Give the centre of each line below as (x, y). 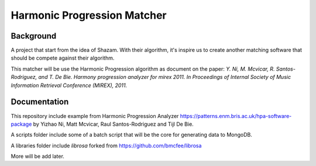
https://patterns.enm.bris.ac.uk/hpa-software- (236, 116)
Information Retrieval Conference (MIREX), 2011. (69, 85)
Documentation (40, 102)
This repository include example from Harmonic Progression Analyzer (95, 116)
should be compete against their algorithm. (63, 58)
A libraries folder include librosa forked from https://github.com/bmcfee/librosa (106, 146)
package (21, 124)
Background (34, 36)
